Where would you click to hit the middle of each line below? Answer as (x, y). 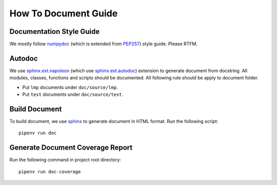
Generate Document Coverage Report (71, 148)
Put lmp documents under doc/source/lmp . (70, 87)
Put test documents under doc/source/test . (73, 94)
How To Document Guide (64, 13)
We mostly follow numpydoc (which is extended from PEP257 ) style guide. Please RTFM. (103, 44)
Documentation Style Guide (55, 32)
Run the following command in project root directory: (65, 160)
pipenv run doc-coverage (50, 171)
